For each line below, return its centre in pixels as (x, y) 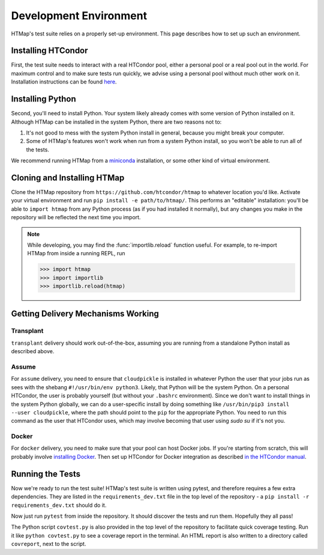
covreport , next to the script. (49, 544)
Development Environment (79, 16)
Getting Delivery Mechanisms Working (85, 313)
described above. (33, 351)
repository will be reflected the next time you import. (76, 217)
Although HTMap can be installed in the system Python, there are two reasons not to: (116, 122)
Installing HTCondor (49, 51)
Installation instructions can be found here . (64, 82)
